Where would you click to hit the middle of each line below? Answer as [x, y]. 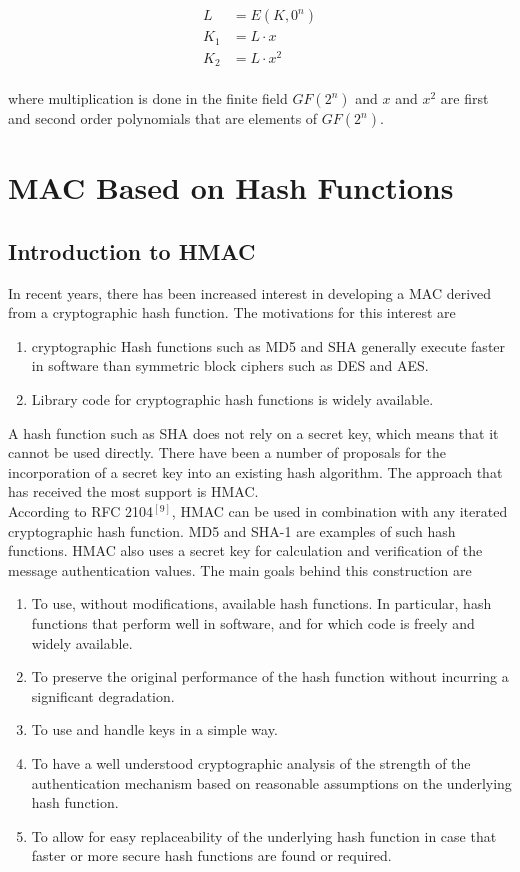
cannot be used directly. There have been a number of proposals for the [227, 452]
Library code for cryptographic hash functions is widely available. [232, 399]
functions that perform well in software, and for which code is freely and [253, 623]
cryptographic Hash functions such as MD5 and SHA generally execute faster [268, 345]
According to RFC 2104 [81, 511]
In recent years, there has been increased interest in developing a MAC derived [250, 292]
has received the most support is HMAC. [133, 491]
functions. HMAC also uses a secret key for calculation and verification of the [245, 550]
